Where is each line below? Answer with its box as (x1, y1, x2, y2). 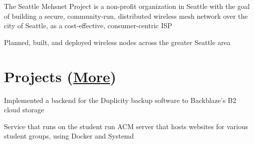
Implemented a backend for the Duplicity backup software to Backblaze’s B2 (4, 95, 236, 105)
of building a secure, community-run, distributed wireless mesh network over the (4, 10, 248, 21)
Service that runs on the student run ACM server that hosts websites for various (4, 121, 249, 131)
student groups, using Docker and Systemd (4, 131, 134, 141)
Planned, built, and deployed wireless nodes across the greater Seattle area (4, 37, 231, 47)
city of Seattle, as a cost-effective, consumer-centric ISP (4, 20, 172, 31)
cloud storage (4, 104, 45, 115)
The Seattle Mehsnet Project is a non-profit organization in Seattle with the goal (4, 1, 250, 11)
